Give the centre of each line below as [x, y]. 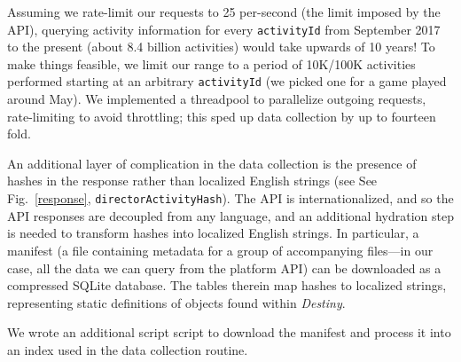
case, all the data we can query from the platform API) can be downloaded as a [224, 268]
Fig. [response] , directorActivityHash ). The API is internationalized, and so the [230, 198]
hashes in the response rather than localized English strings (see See [192, 181]
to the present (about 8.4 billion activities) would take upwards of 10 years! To [221, 47]
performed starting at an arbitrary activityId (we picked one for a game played [227, 81]
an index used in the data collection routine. [128, 349]
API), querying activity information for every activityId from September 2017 [224, 29]
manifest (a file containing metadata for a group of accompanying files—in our [220, 250]
